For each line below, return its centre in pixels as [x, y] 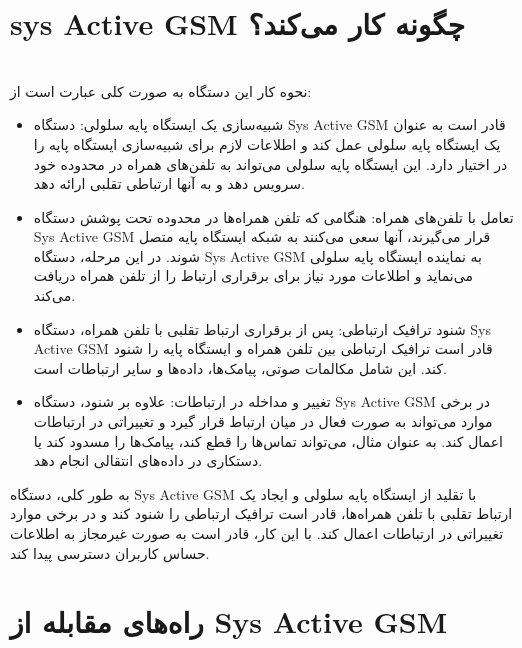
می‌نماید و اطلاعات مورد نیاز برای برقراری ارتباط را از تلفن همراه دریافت [253, 275]
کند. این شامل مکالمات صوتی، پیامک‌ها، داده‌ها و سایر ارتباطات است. [240, 367]
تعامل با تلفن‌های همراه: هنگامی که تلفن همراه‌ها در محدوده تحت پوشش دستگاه [273, 216]
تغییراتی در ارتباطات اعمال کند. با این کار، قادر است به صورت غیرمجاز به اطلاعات [257, 533]
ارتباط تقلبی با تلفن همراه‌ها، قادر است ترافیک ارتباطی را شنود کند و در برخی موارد [261, 513]
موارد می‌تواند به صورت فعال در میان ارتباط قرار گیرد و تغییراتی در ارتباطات [263, 421]
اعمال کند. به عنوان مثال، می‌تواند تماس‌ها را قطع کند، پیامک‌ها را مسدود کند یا [268, 440]
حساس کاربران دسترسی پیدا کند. [110, 552]
